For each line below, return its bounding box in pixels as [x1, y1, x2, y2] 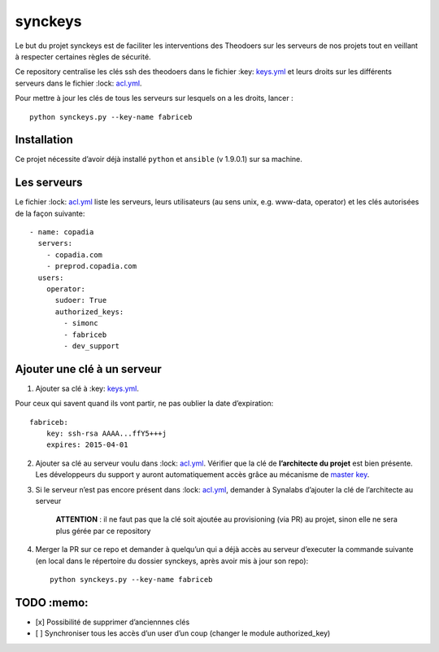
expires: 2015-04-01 [46, 440, 128, 449]
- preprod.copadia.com [46, 261, 137, 271]
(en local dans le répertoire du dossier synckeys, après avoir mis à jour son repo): [35, 556, 309, 566]
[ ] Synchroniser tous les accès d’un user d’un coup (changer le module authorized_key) [35, 628, 331, 638]
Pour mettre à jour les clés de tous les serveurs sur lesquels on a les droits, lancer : [15, 94, 293, 103]
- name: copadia [29, 228, 94, 237]
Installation [15, 133, 73, 147]
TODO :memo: [15, 595, 89, 610]
